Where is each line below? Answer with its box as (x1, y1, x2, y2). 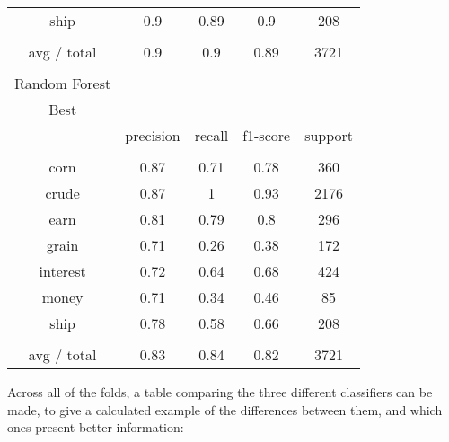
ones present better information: (7, 418, 184, 437)
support (304, 125, 354, 146)
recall (194, 125, 229, 146)
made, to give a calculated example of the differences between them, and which (7, 400, 443, 419)
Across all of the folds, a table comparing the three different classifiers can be (7, 383, 433, 401)
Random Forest (14, 73, 111, 93)
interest (39, 261, 86, 281)
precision (125, 125, 180, 146)
